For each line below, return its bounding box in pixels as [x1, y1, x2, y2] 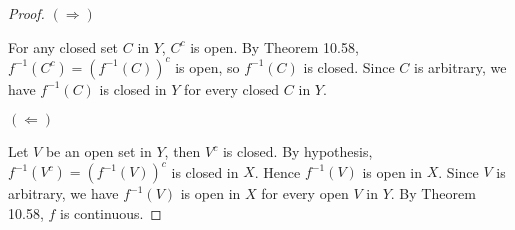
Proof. [8, 3, 45, 23]
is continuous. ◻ [59, 202, 162, 223]
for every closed [184, 78, 280, 99]
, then [164, 141, 201, 162]
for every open [261, 183, 349, 204]
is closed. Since [303, 56, 395, 77]
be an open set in [45, 141, 152, 162]
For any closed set [8, 36, 119, 57]
